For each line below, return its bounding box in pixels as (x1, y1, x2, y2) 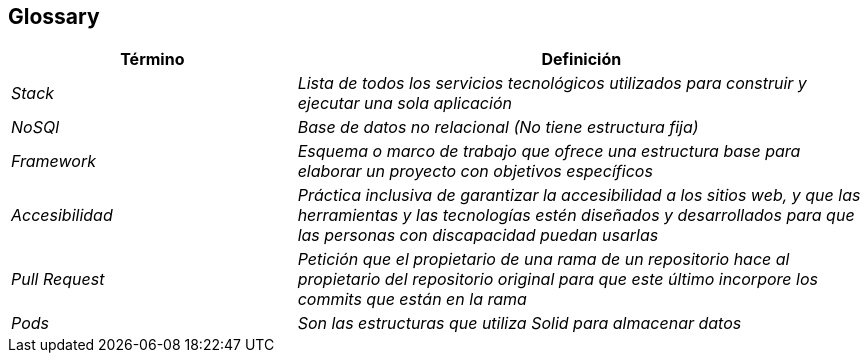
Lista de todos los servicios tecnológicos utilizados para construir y (297, 73, 807, 94)
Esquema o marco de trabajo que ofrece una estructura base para (297, 141, 801, 162)
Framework (11, 151, 96, 172)
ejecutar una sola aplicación (297, 93, 512, 114)
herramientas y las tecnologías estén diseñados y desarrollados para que (297, 205, 855, 226)
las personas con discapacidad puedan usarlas (297, 225, 659, 246)
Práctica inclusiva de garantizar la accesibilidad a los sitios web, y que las (297, 185, 861, 206)
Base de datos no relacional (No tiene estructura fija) (297, 117, 699, 138)
